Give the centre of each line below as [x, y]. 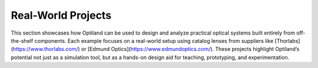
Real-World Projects [61, 15]
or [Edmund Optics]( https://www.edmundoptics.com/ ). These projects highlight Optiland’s [190, 49]
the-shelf [22, 40]
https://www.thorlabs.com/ [45, 49]
